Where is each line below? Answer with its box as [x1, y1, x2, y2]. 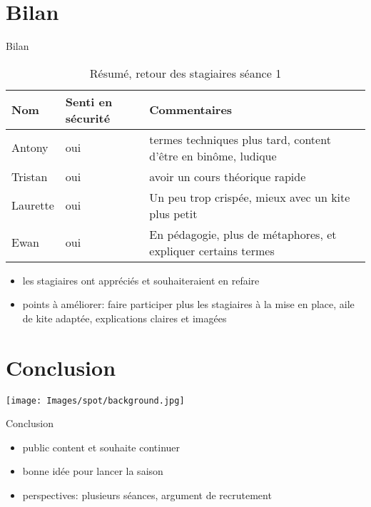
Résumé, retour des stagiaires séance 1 [89, 64, 282, 81]
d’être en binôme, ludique [149, 147, 277, 164]
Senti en [65, 93, 113, 110]
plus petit [149, 205, 198, 222]
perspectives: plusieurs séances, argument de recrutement [22, 488, 272, 503]
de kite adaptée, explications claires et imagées [22, 310, 227, 325]
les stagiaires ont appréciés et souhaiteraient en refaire [22, 272, 260, 287]
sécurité [65, 109, 111, 126]
